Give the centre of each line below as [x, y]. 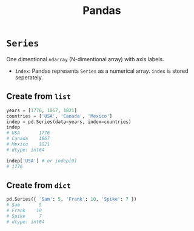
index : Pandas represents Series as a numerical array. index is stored [102, 71]
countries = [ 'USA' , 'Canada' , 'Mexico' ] [59, 116]
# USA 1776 [28, 133]
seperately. [29, 77]
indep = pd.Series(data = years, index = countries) [69, 122]
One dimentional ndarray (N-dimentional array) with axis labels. [85, 59]
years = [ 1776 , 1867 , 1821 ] [42, 110]
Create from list [38, 97]
